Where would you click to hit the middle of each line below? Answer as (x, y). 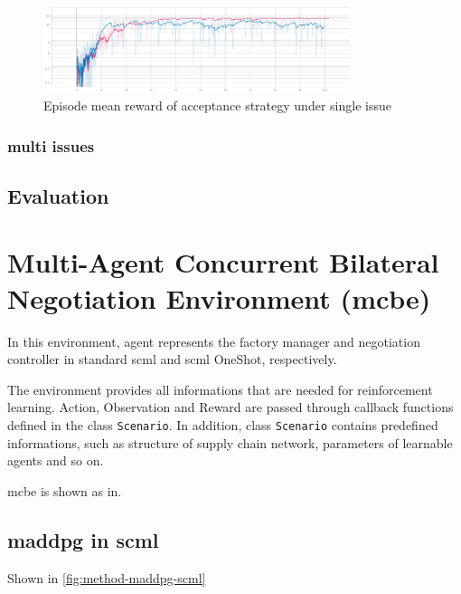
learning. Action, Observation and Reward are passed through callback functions (230, 407)
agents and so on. (56, 460)
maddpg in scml (83, 539)
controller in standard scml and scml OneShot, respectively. (172, 359)
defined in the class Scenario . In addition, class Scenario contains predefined (223, 424)
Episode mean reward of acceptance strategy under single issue (217, 105)
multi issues (51, 145)
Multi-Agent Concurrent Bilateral (223, 262)
